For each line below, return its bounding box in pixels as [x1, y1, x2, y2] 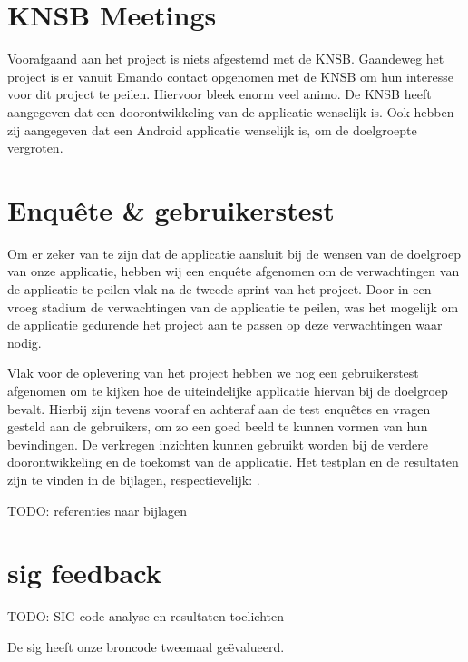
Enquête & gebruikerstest [7, 191, 335, 228]
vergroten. [7, 138, 63, 157]
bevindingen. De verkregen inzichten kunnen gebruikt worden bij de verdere [7, 434, 429, 453]
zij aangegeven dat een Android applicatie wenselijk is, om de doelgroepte [7, 120, 417, 139]
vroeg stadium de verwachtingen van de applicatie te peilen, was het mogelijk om [7, 297, 459, 316]
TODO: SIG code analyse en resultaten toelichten [7, 607, 284, 626]
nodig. [7, 332, 42, 351]
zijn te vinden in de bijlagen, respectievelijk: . [7, 469, 260, 489]
